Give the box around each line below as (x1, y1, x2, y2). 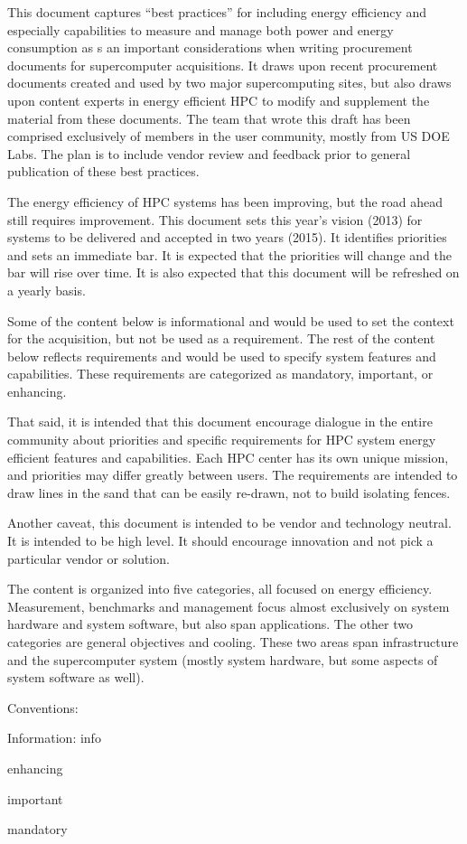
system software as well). (7, 668, 145, 687)
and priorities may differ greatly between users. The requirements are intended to (7, 465, 458, 484)
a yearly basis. (7, 280, 86, 299)
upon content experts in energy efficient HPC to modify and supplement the (7, 90, 430, 109)
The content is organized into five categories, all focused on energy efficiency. (7, 579, 433, 598)
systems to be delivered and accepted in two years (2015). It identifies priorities (7, 228, 447, 247)
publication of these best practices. (7, 162, 200, 181)
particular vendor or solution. (7, 549, 170, 567)
